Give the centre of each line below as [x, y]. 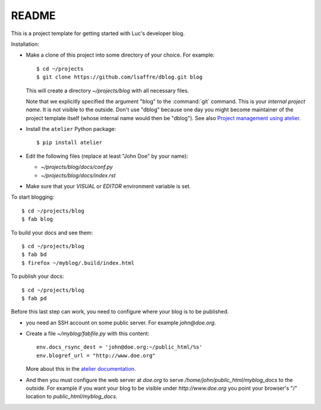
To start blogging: [33, 197]
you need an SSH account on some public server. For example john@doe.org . [121, 323]
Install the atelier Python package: [71, 129]
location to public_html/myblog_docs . [72, 396]
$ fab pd [34, 298]
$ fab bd [34, 255]
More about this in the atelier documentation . [81, 369]
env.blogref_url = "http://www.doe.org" [96, 355]
